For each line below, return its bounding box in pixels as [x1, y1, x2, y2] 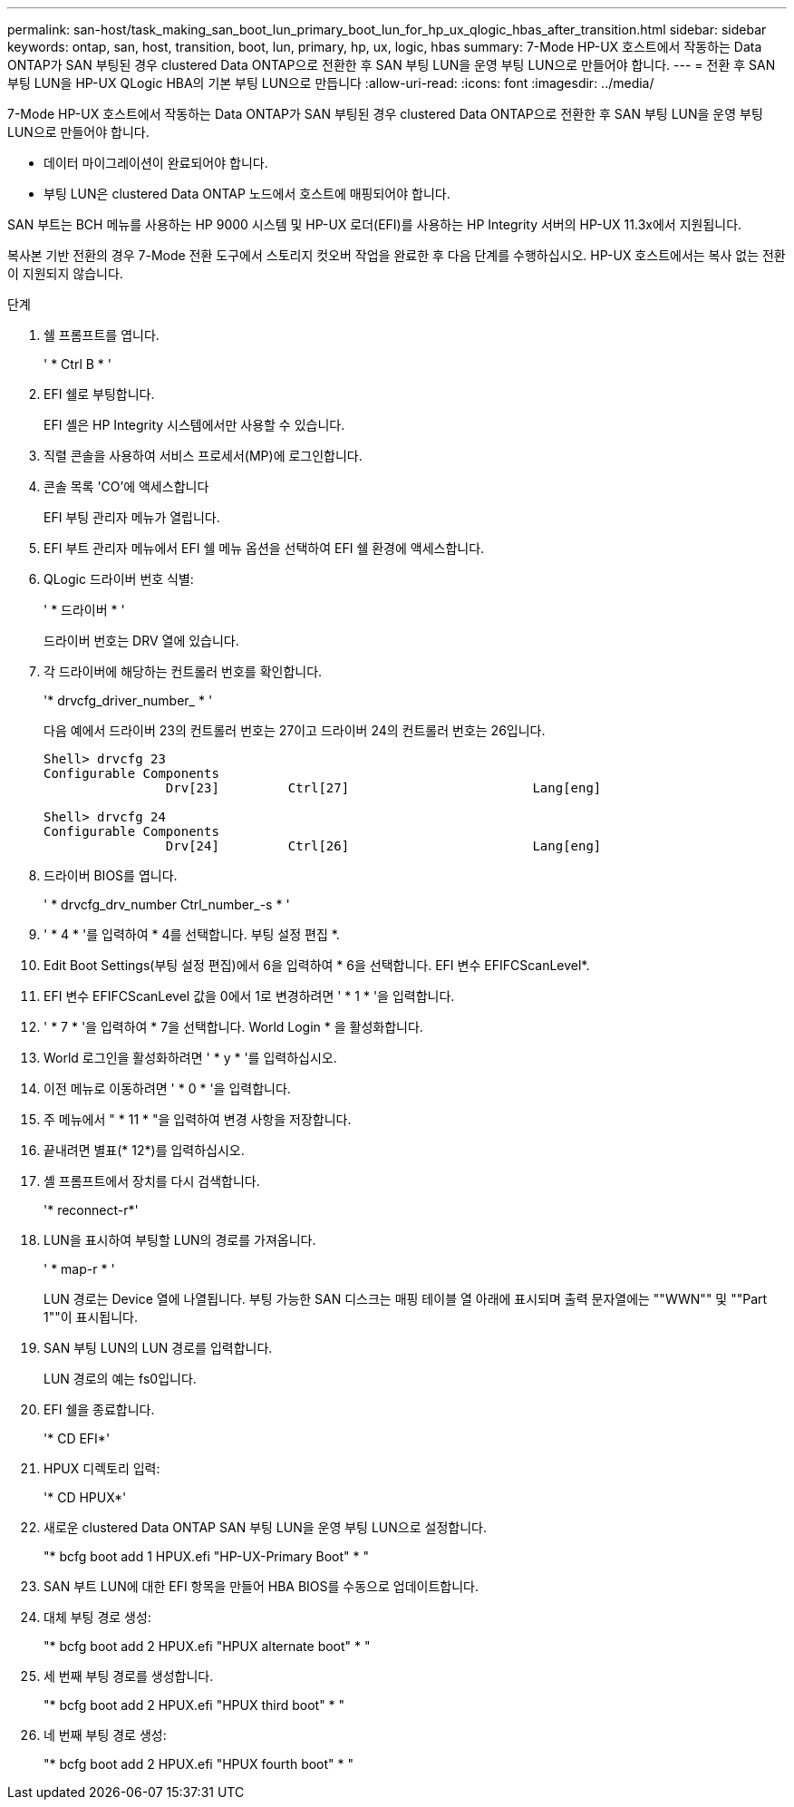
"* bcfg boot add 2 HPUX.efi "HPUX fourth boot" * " [44, 1756, 354, 1772]
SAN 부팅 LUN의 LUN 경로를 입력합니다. [44, 1340, 273, 1355]
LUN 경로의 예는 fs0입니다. [44, 1371, 197, 1386]
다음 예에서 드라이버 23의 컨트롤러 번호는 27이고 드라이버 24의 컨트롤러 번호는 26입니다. [44, 723, 546, 738]
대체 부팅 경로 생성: [44, 1609, 151, 1625]
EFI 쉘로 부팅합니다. [44, 386, 155, 402]
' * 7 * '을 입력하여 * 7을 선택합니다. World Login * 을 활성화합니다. [44, 1019, 423, 1035]
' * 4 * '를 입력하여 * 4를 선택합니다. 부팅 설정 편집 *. [44, 927, 340, 942]
